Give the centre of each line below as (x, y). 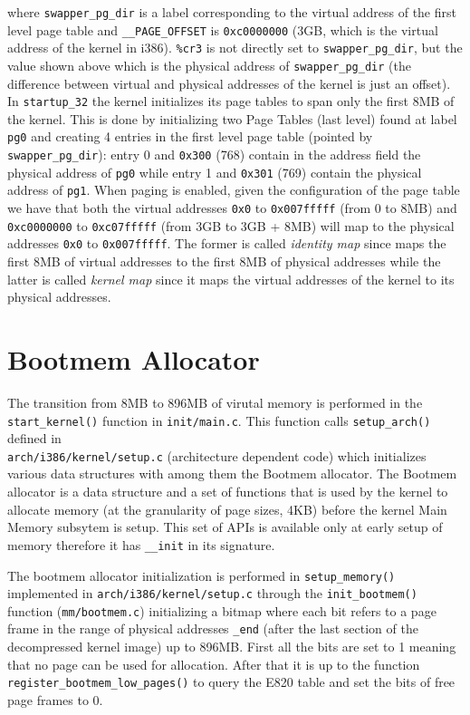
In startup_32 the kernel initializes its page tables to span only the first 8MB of (231, 101)
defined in (34, 438)
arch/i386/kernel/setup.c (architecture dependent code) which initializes (217, 455)
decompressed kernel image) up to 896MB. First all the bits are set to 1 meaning (232, 647)
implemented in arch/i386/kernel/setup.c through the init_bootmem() (212, 593)
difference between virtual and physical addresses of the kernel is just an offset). (229, 83)
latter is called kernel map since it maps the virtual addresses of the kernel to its (231, 279)
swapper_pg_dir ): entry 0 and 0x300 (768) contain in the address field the (214, 155)
